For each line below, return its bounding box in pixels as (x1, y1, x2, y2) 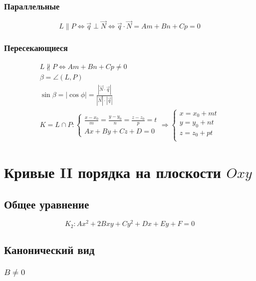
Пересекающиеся (4, 41, 68, 54)
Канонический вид (4, 242, 95, 257)
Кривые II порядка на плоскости (4, 161, 221, 182)
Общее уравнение (4, 196, 89, 211)
